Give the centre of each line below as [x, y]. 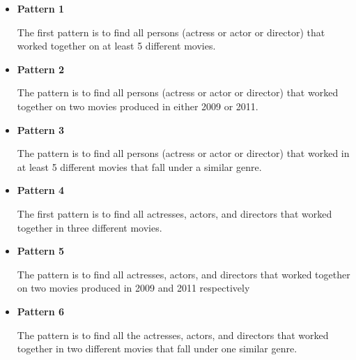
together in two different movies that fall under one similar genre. [157, 348]
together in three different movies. [90, 227]
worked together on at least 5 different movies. [116, 46]
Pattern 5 [41, 251]
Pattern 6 [41, 311]
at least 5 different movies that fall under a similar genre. [139, 166]
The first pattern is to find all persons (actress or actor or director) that [171, 32]
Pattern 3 [41, 129]
